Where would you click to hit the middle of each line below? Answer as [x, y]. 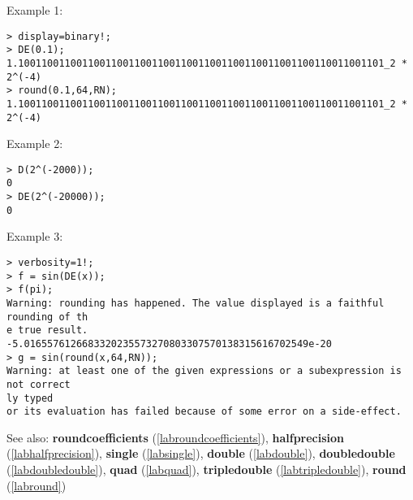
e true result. [47, 330]
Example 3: [35, 236]
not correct [39, 384]
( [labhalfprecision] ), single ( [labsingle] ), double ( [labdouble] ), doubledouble [201, 453]
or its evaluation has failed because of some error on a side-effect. [204, 412]
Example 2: [35, 143]
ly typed [30, 398]
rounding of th [47, 317]
